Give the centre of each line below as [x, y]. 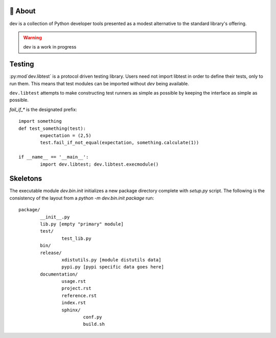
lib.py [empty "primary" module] [82, 224]
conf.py [93, 317]
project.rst [76, 288]
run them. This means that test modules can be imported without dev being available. [99, 83]
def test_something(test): [52, 128]
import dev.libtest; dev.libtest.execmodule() [99, 164]
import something [40, 121]
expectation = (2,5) [66, 135]
